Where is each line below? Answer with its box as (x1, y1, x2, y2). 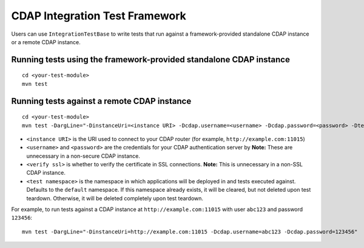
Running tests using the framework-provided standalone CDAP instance (11, 54, 291, 65)
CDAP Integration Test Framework (11, 9, 186, 22)
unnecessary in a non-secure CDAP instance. (26, 152, 141, 160)
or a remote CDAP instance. (11, 38, 81, 45)
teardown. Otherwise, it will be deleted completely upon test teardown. (26, 194, 203, 202)
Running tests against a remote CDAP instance (11, 96, 192, 106)
